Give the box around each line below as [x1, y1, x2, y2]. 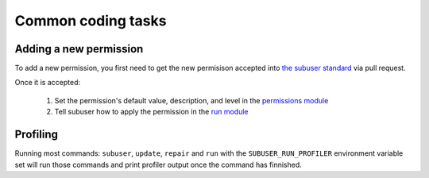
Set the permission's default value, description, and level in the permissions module [54, 95, 329, 105]
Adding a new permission [14, 42, 144, 56]
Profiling [14, 128, 59, 141]
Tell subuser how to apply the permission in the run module [54, 107, 249, 117]
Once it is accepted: [14, 78, 81, 87]
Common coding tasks [14, 12, 167, 29]
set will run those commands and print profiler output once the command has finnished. [14, 160, 302, 169]
